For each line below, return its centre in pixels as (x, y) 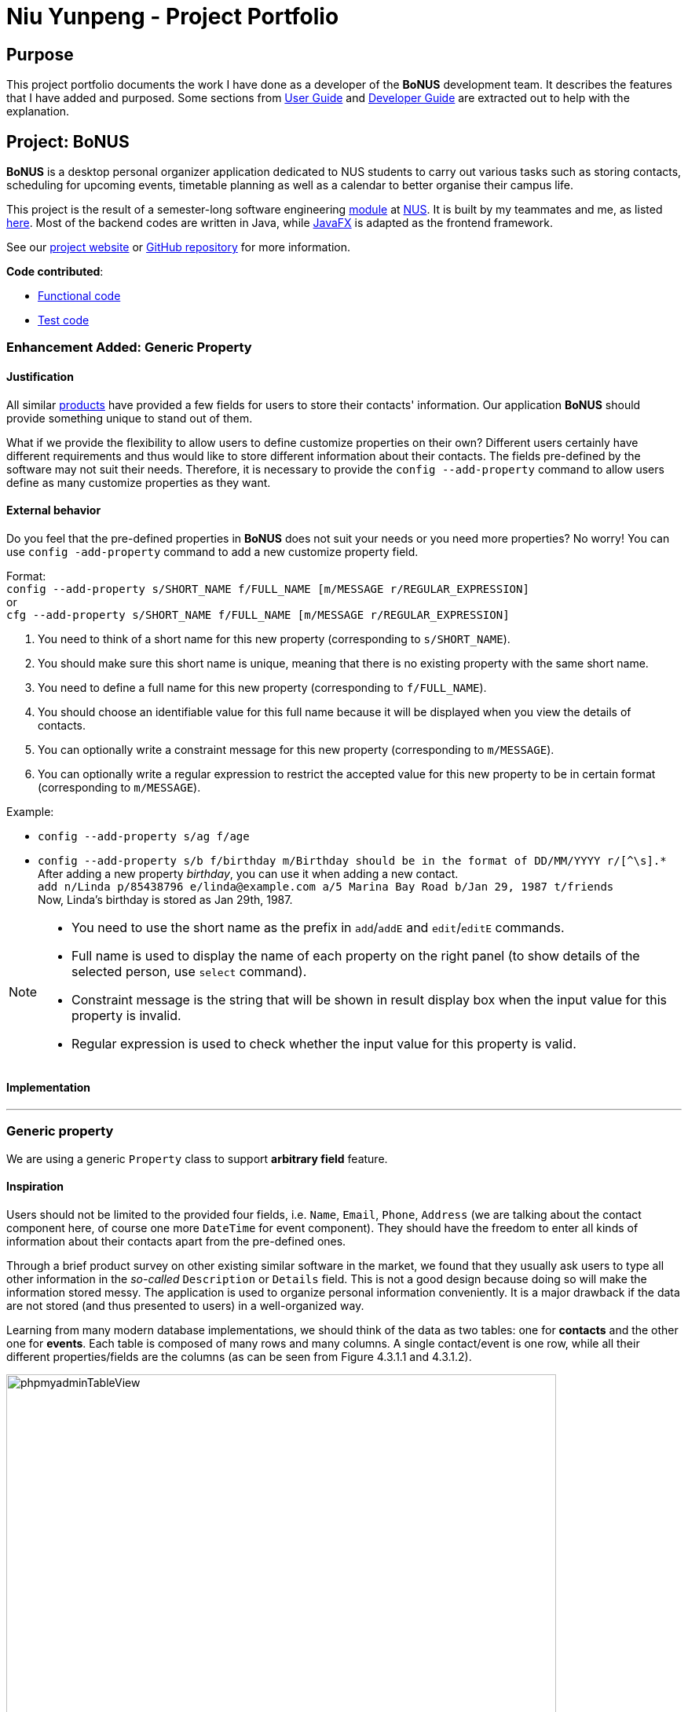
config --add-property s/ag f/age (144, 836)
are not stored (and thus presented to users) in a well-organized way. (185, 1306)
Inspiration (35, 1187)
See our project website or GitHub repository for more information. (179, 247)
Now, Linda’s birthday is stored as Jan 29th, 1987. (165, 899)
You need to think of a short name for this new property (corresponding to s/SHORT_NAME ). (274, 638)
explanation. (38, 112)
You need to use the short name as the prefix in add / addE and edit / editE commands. (318, 927)
